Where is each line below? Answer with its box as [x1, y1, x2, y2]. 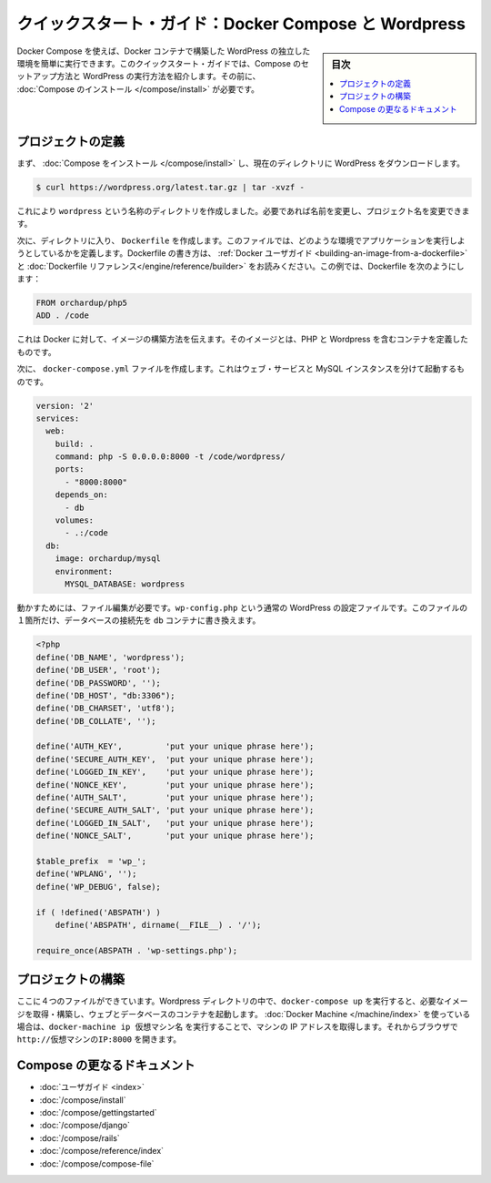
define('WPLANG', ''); [35, 869, 137, 879]
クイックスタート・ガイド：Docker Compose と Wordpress [16, 14, 466, 34]
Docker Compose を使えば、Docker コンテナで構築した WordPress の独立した [16, 46, 311, 56]
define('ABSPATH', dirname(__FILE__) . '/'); [55, 920, 262, 930]
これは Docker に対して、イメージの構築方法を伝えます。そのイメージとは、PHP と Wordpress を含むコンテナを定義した [16, 333, 468, 345]
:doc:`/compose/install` [39, 1094, 126, 1106]
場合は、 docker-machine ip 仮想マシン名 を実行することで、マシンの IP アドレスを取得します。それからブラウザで [16, 1021, 458, 1032]
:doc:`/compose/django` [39, 1120, 131, 1131]
